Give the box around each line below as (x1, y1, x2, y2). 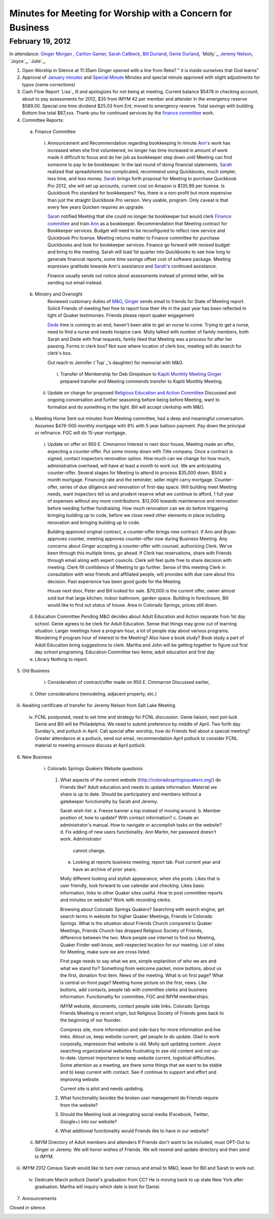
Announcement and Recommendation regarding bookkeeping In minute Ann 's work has (47, 140, 231, 146)
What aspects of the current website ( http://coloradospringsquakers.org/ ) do (60, 777, 221, 783)
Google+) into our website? (60, 1118, 117, 1125)
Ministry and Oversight (35, 291, 83, 297)
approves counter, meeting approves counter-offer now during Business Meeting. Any (47, 536, 228, 542)
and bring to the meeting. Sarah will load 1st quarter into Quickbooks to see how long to (47, 249, 231, 255)
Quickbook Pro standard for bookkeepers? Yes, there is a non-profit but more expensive (47, 190, 232, 196)
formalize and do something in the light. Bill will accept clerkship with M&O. (47, 404, 205, 410)
